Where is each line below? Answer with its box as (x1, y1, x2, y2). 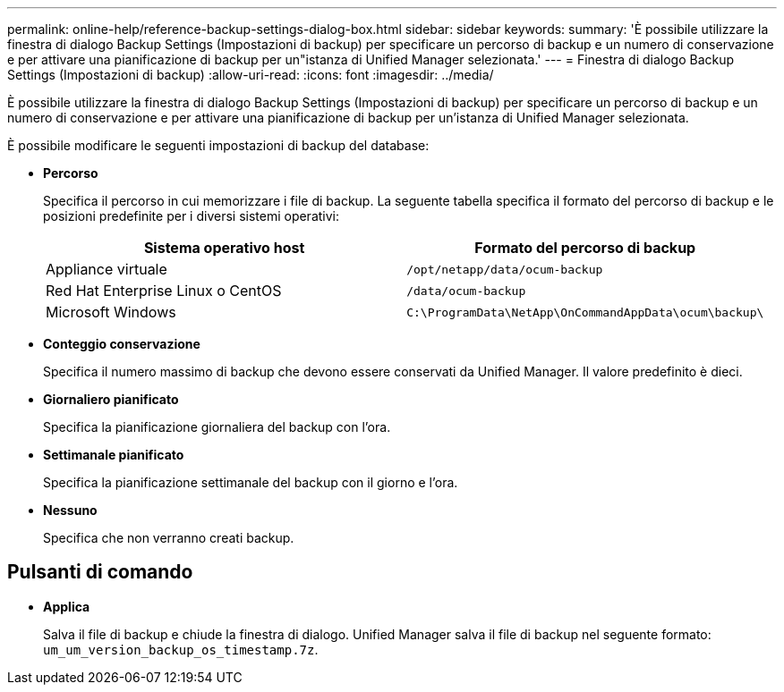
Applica (43, 598, 90, 614)
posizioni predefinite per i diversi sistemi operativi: (43, 208, 340, 224)
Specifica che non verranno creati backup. (43, 530, 294, 545)
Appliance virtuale (46, 260, 167, 278)
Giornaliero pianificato (43, 392, 179, 407)
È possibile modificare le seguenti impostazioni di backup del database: (7, 138, 430, 153)
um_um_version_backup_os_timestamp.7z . (43, 641, 319, 657)
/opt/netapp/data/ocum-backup (406, 262, 603, 276)
